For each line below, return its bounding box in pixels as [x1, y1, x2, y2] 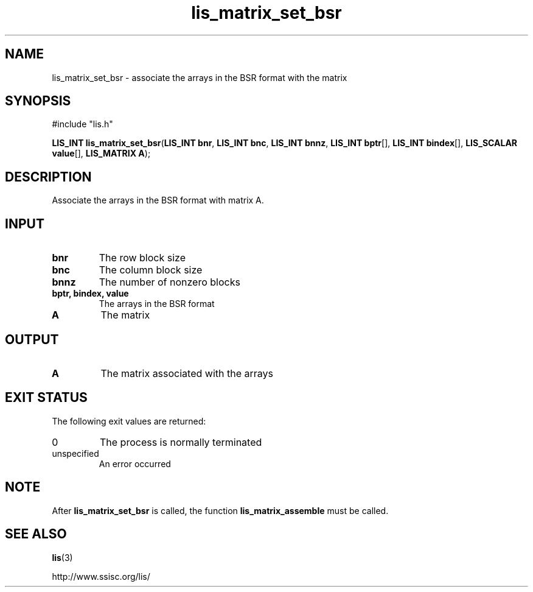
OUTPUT [5, 331, 59, 347]
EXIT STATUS [5, 390, 88, 406]
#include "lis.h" [52, 119, 113, 130]
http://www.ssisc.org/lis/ [52, 571, 150, 582]
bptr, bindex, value [52, 288, 129, 299]
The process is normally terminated [99, 435, 262, 448]
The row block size [99, 252, 186, 264]
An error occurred [99, 458, 171, 469]
